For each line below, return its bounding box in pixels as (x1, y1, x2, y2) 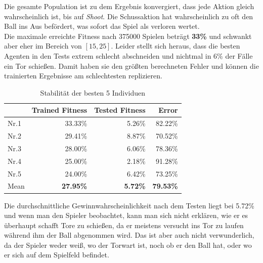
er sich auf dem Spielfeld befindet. (4, 249, 109, 260)
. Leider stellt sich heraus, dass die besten (111, 40, 240, 51)
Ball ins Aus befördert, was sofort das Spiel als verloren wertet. (4, 21, 200, 31)
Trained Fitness (31, 105, 87, 115)
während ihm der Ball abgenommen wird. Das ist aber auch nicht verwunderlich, (4, 230, 254, 240)
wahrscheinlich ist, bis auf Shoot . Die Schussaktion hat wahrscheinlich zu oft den (4, 11, 253, 21)
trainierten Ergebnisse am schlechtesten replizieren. (4, 70, 162, 81)
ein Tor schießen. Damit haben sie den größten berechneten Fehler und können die (4, 60, 259, 71)
